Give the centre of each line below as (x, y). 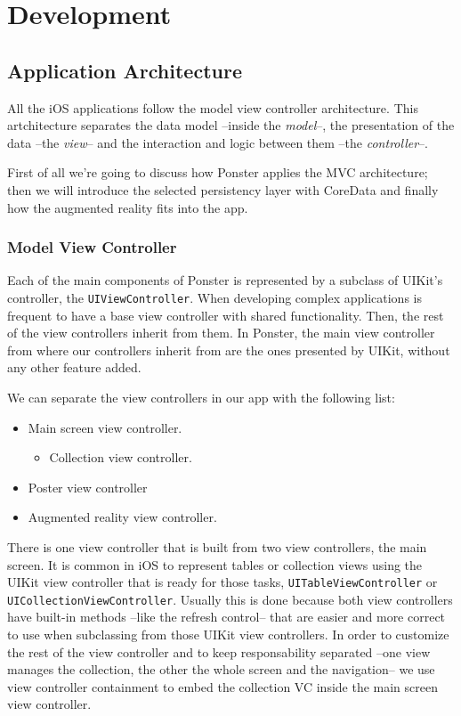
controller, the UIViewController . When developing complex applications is (214, 297)
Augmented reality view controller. (122, 517)
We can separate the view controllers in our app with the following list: (201, 397)
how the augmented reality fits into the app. (128, 207)
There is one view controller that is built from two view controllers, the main (217, 546)
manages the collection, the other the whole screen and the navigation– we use (221, 669)
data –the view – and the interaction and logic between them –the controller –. (218, 142)
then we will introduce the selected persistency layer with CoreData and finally (223, 189)
